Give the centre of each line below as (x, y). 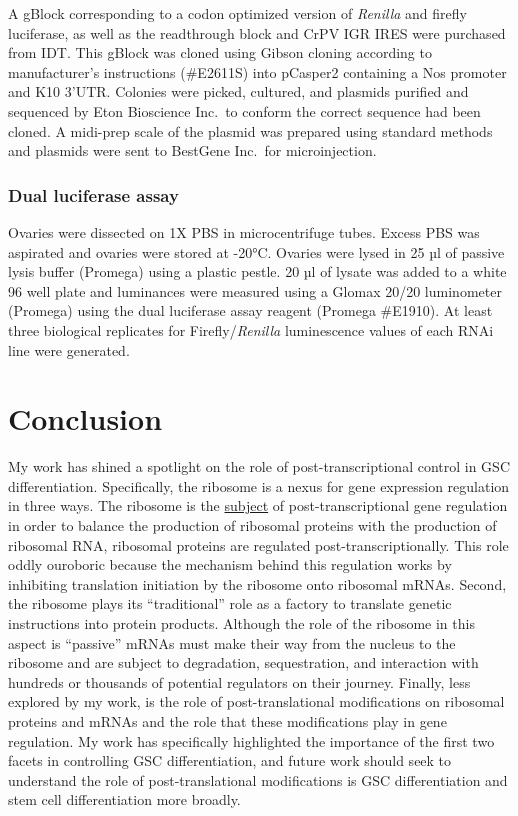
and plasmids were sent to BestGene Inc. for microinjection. (192, 150)
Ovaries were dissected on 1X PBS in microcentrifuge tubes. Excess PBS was (244, 231)
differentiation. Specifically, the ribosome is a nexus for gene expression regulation (259, 485)
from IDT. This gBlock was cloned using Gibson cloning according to (220, 52)
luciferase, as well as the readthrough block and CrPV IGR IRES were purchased (257, 32)
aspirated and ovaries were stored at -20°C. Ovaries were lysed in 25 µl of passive (256, 251)
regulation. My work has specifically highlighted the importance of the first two (251, 740)
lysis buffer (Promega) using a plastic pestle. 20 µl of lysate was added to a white (257, 271)
